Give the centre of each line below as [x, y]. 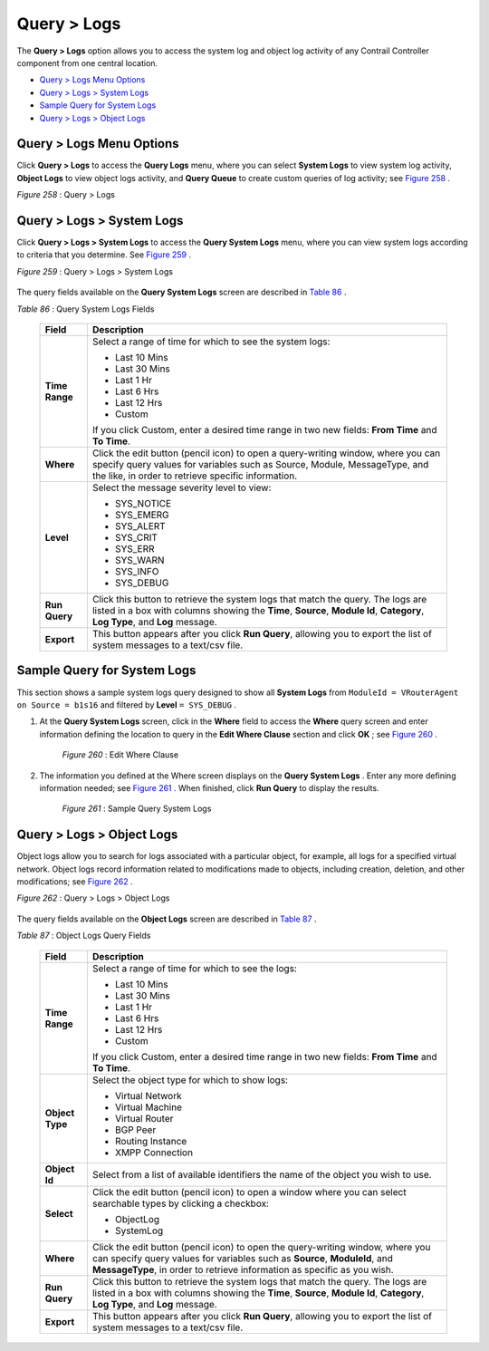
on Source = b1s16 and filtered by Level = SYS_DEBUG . [127, 704]
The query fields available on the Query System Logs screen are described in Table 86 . [182, 292]
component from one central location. [87, 63]
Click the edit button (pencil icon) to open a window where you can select [249, 1192]
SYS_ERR [134, 549]
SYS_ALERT [140, 526]
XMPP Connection [154, 1153]
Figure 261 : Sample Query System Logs [137, 809]
